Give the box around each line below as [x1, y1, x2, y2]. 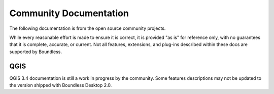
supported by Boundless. [9, 49, 62, 55]
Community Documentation [9, 8, 129, 19]
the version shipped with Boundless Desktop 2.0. [9, 82, 112, 88]
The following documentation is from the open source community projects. [9, 25, 166, 31]
